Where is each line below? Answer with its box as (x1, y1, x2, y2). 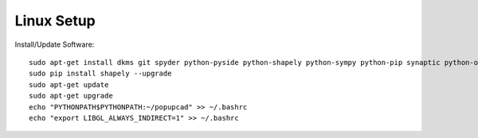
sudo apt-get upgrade (29, 91, 113, 101)
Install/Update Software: (14, 40, 95, 49)
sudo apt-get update (29, 80, 109, 89)
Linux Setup (14, 12, 96, 29)
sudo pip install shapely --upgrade (29, 69, 172, 79)
